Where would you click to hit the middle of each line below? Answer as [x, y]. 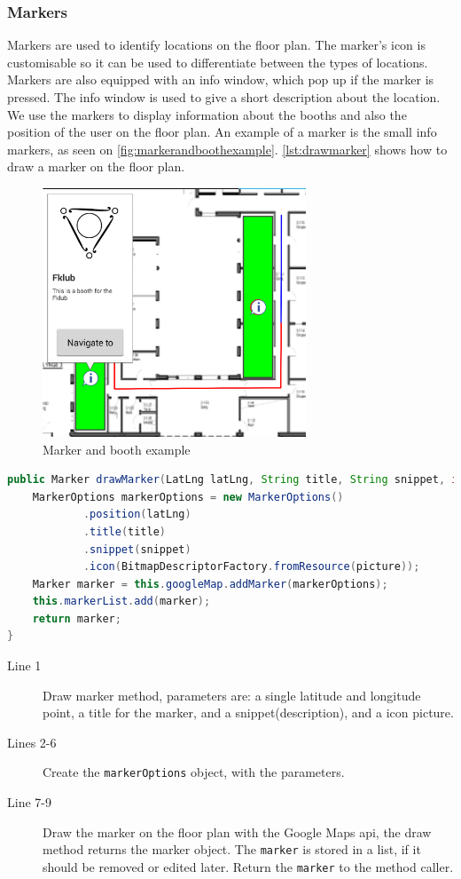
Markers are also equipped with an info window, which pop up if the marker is [221, 79]
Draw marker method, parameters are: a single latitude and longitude [232, 695]
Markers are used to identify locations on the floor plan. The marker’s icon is [216, 45]
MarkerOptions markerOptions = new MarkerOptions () [188, 497]
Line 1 [24, 665]
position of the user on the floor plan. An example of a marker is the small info [222, 132]
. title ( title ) [125, 531]
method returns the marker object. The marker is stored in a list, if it [232, 849]
